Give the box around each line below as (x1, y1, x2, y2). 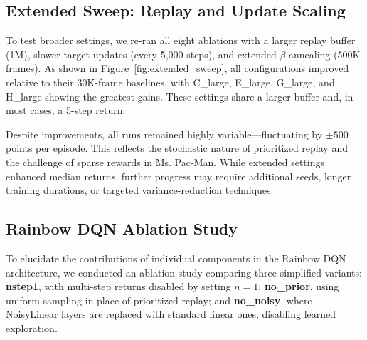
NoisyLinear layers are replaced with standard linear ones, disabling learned (6, 306, 336, 321)
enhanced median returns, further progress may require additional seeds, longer (6, 168, 351, 183)
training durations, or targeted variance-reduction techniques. (6, 182, 274, 197)
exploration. (6, 320, 58, 335)
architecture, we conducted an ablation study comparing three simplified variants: (6, 264, 362, 279)
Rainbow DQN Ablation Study (6, 217, 238, 239)
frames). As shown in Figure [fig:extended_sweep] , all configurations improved (6, 61, 349, 76)
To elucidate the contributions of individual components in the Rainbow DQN (6, 250, 346, 265)
